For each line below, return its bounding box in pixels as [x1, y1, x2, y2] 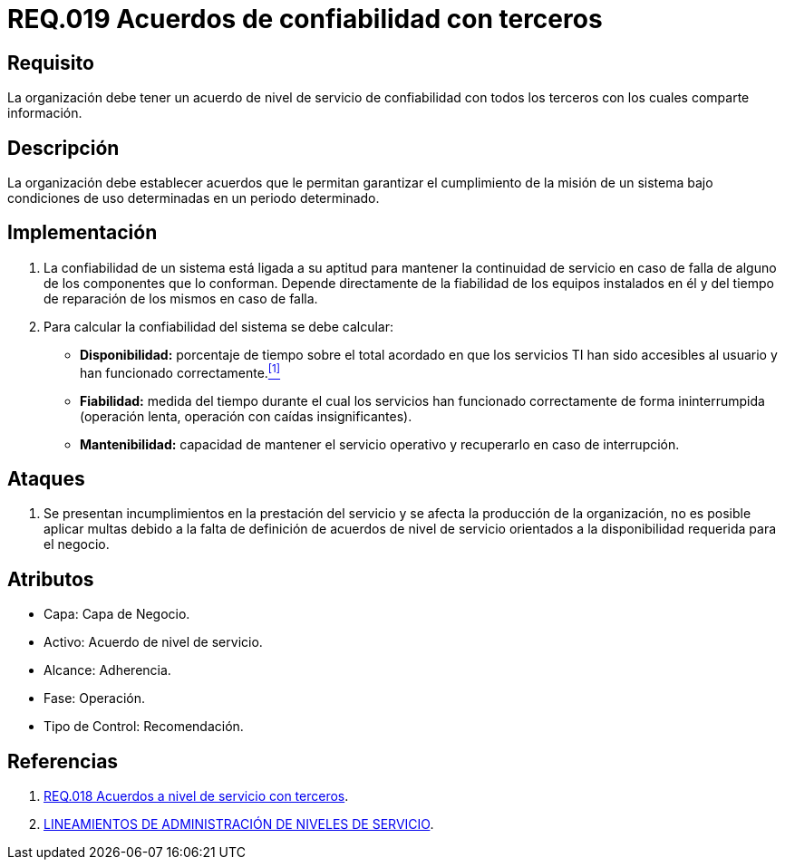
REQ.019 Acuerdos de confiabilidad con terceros [7, 4, 603, 34]
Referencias [7, 749, 119, 773]
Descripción [7, 136, 120, 159]
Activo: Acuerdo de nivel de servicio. [44, 634, 263, 650]
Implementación [7, 221, 158, 245]
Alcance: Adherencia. [44, 662, 171, 679]
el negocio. [44, 536, 110, 553]
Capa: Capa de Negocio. [44, 606, 190, 622]
